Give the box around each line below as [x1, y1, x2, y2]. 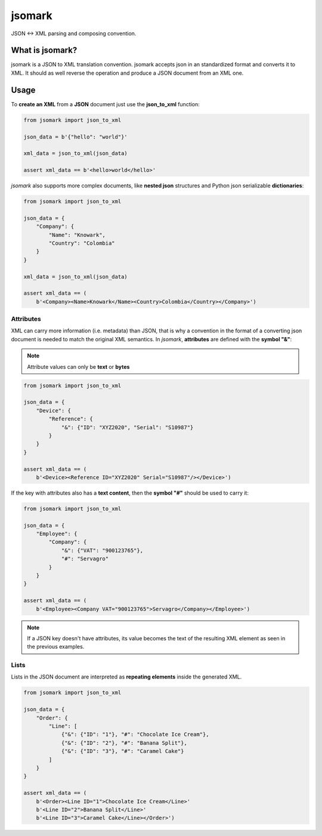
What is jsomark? [11, 45, 78, 55]
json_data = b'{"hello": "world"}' [23, 133, 128, 140]
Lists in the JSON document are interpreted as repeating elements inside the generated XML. [11, 673, 242, 680]
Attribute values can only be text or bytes [27, 363, 130, 370]
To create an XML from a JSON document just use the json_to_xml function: [11, 100, 200, 107]
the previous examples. [27, 643, 85, 650]
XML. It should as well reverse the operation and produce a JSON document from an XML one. [11, 69, 244, 76]
